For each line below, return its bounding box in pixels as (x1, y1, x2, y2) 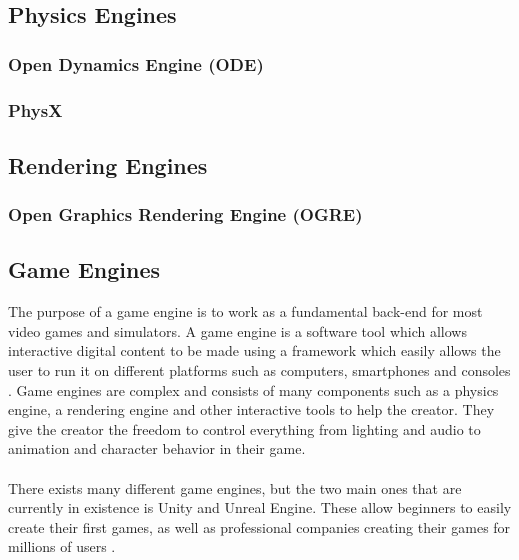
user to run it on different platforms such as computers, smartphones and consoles (8, 360, 511, 381)
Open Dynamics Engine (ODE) (8, 51, 264, 76)
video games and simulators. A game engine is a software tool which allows (8, 320, 467, 341)
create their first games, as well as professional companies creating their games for (8, 516, 511, 537)
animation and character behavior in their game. (8, 438, 306, 459)
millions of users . (8, 536, 116, 557)
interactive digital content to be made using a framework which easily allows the (8, 340, 501, 361)
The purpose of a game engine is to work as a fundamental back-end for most (8, 301, 483, 322)
